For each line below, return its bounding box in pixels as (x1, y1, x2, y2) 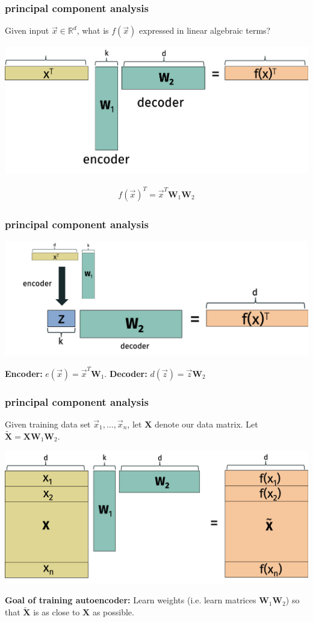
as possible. (92, 606, 134, 618)
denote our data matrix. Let (154, 417, 258, 430)
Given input (5, 24, 49, 37)
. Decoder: (104, 367, 147, 379)
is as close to (33, 606, 80, 618)
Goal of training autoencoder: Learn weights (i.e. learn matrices (5, 594, 256, 606)
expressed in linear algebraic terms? (139, 24, 271, 37)
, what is (76, 24, 109, 37)
